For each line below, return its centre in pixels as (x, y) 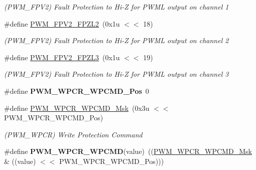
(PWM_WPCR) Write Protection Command (73, 134)
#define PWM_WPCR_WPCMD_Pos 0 (77, 91)
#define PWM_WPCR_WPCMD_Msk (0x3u (77, 108)
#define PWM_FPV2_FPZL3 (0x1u (62, 57)
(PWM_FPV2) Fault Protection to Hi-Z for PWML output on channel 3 (116, 74)
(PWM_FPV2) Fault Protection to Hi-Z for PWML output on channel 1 (116, 7)
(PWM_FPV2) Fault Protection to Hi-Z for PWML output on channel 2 (116, 40)
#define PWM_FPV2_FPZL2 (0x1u (62, 23)
